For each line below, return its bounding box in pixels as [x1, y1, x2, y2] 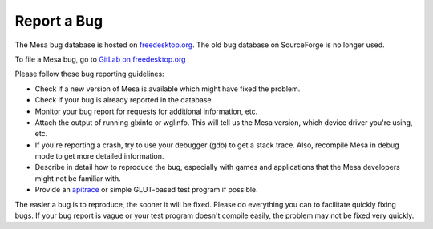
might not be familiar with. [34, 173, 121, 183]
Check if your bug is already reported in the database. [34, 95, 214, 105]
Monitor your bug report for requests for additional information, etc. [34, 106, 258, 116]
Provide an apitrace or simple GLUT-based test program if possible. [34, 185, 258, 195]
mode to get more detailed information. [34, 151, 164, 161]
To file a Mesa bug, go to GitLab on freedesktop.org [14, 54, 186, 64]
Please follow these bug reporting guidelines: [14, 69, 164, 79]
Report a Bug [14, 12, 103, 30]
